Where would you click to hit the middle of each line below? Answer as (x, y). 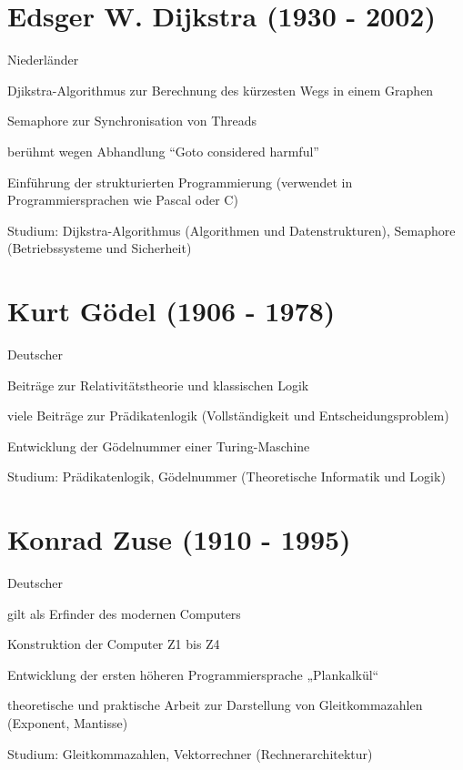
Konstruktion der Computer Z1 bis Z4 (114, 644)
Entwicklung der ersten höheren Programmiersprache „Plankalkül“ (193, 674)
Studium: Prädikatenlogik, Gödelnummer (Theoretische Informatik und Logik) (226, 476)
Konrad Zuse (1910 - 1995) (179, 539)
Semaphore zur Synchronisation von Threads (132, 121)
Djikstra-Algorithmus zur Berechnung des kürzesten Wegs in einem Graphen (221, 90)
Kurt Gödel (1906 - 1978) (171, 311)
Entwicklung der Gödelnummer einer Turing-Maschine (159, 446)
